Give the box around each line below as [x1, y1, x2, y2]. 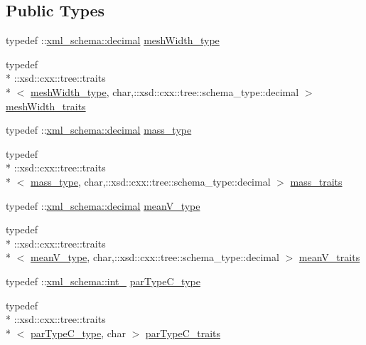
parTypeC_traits [145, 325, 221, 340]
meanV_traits [298, 250, 360, 265]
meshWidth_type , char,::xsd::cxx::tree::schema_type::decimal [31, 84, 299, 99]
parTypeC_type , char [31, 325, 126, 340]
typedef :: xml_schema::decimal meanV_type [6, 198, 200, 213]
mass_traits [290, 174, 343, 189]
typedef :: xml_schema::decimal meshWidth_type [6, 33, 220, 48]
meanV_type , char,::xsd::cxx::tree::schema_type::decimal [31, 250, 279, 265]
